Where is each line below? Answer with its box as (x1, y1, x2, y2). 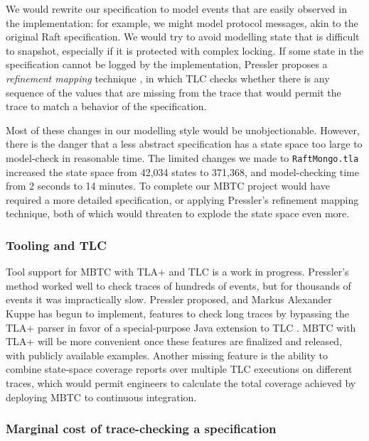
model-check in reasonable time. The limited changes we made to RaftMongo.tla (6, 150, 359, 165)
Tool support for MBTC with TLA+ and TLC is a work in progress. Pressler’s (6, 264, 349, 279)
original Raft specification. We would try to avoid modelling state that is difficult (6, 29, 360, 44)
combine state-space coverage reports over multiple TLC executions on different (6, 361, 353, 376)
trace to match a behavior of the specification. (6, 99, 207, 114)
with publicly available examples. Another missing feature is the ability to (6, 347, 328, 362)
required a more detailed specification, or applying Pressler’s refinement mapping (6, 192, 359, 207)
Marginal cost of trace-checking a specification (6, 420, 277, 437)
